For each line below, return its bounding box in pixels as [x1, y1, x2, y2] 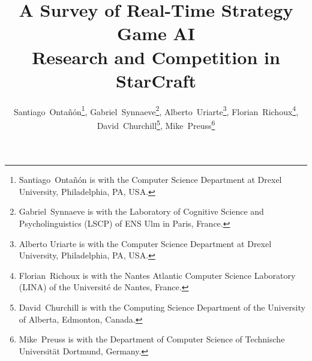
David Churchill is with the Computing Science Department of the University [19, 300, 305, 313]
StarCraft [116, 68, 196, 92]
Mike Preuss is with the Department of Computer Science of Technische [19, 333, 285, 345]
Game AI [117, 21, 195, 46]
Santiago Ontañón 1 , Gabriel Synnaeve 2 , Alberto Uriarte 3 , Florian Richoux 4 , [13, 103, 299, 118]
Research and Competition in [32, 44, 280, 69]
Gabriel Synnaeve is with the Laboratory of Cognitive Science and [19, 205, 264, 218]
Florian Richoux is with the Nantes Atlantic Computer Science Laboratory [19, 269, 296, 281]
